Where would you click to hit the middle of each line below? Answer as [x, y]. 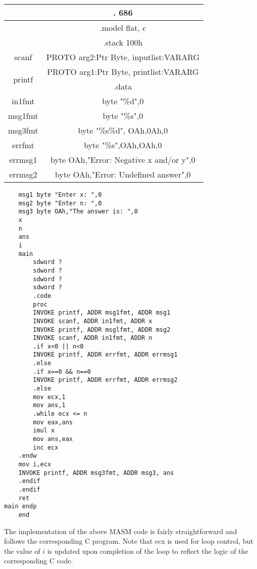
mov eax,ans [53, 422]
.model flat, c [123, 28]
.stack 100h [123, 42]
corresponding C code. [39, 561]
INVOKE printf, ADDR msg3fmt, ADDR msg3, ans [96, 473]
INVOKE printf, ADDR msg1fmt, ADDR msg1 [102, 313]
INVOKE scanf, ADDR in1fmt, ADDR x [93, 321]
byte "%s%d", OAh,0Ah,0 [123, 130]
